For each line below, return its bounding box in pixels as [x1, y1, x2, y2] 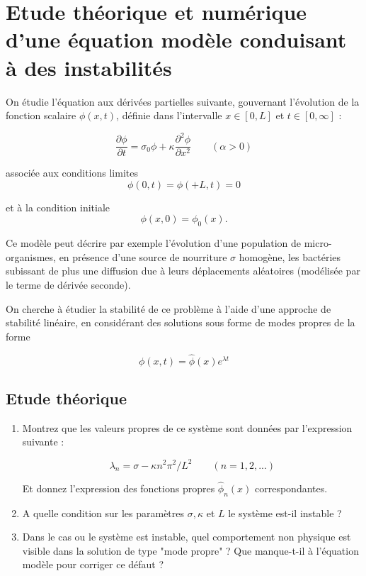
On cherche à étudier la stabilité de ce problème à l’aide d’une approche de [6, 301, 331, 316]
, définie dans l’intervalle [116, 108, 222, 123]
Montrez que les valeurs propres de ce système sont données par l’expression [22, 420, 353, 435]
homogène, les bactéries [239, 249, 341, 264]
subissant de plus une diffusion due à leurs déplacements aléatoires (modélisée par [6, 263, 360, 278]
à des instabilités [6, 52, 172, 82]
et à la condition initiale [6, 199, 110, 214]
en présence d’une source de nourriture [59, 249, 227, 264]
